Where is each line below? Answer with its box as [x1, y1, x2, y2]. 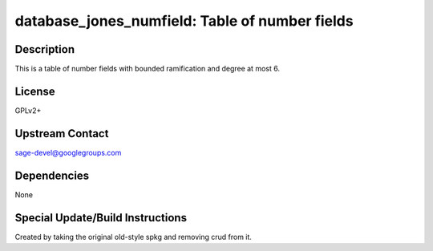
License [14, 84, 55, 98]
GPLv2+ [14, 105, 42, 115]
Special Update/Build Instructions [14, 211, 188, 225]
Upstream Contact [14, 127, 109, 140]
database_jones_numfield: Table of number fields [14, 12, 354, 30]
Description [14, 43, 75, 56]
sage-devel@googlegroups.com [14, 148, 122, 157]
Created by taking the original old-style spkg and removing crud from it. [14, 232, 253, 241]
